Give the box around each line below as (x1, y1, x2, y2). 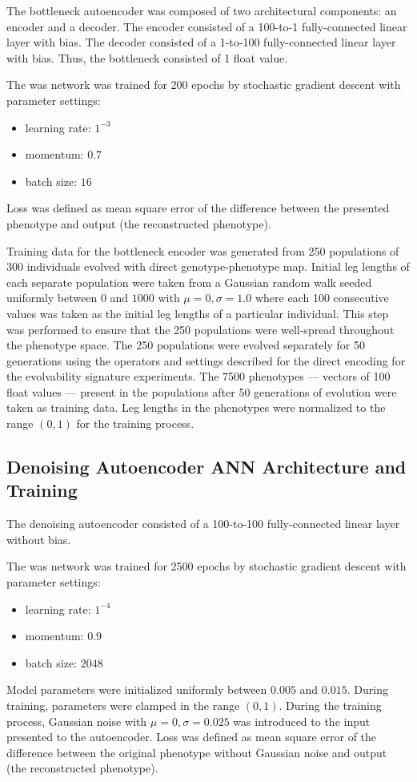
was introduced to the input (233, 712, 371, 729)
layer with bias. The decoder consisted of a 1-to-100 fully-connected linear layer (6, 34, 396, 50)
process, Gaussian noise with (6, 712, 147, 729)
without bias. (6, 530, 71, 547)
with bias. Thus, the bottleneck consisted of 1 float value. (6, 49, 288, 66)
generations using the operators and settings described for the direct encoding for (6, 352, 406, 369)
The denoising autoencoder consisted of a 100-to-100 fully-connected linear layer (6, 515, 400, 532)
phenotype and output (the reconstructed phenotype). (6, 215, 271, 232)
